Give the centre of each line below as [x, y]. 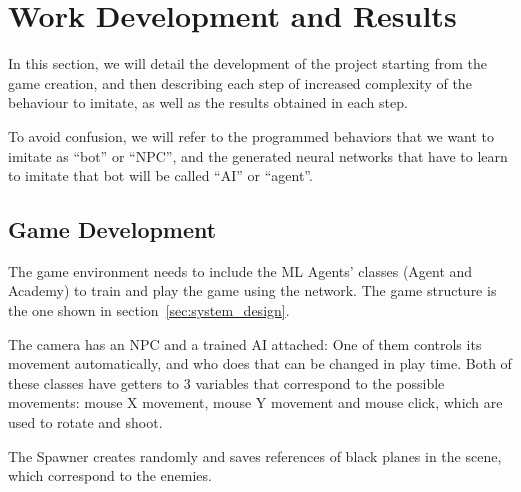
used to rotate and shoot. [85, 422]
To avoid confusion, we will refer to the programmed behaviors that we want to [251, 135]
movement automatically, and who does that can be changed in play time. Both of [260, 363]
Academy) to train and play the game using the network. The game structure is [252, 290]
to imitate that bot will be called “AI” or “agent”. [160, 175]
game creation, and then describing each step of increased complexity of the [240, 82]
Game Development [112, 229]
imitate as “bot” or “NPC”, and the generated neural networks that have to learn [258, 155]
